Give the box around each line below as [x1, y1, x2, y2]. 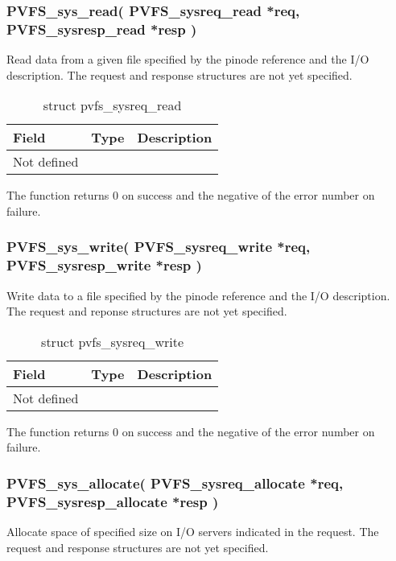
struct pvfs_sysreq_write [41, 332, 184, 351]
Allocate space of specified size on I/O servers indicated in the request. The [6, 523, 379, 540]
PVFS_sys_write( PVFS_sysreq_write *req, [6, 237, 311, 257]
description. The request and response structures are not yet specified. [6, 66, 353, 83]
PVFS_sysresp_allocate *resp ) [6, 491, 219, 511]
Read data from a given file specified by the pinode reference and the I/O [6, 51, 369, 68]
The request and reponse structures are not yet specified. [6, 303, 287, 320]
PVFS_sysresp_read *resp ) [6, 19, 197, 39]
